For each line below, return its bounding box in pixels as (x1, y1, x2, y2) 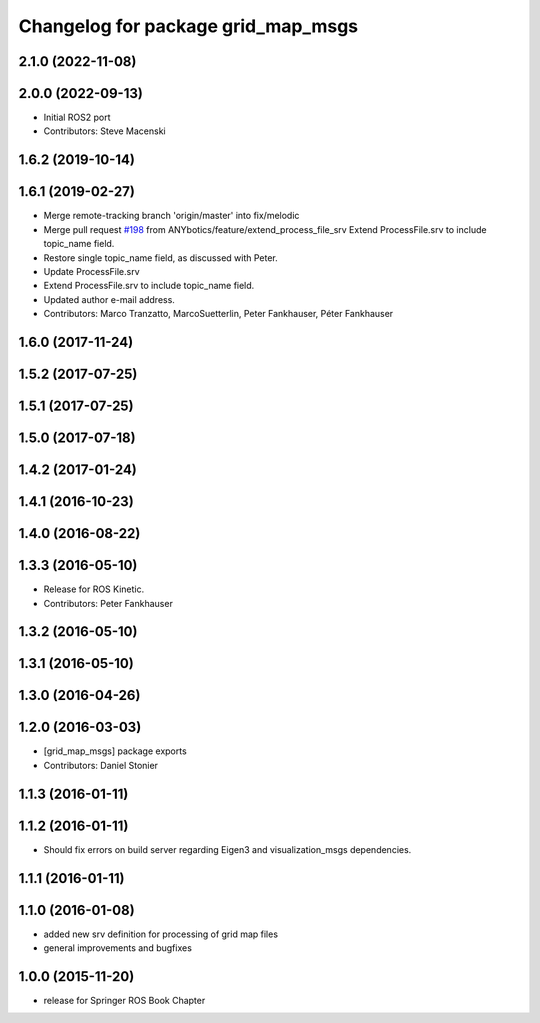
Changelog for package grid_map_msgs (18, 15, 359, 37)
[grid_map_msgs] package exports (43, 745, 187, 757)
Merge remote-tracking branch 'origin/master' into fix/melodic (43, 210, 300, 222)
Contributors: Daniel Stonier (43, 759, 159, 771)
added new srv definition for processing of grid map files (43, 928, 279, 940)
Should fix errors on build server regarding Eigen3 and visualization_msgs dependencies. (43, 843, 412, 855)
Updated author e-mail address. (43, 293, 175, 305)
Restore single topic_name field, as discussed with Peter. (43, 251, 279, 264)
